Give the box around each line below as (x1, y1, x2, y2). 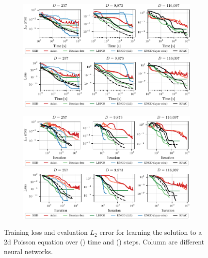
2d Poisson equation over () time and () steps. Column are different (4, 236, 205, 246)
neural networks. (4, 246, 53, 256)
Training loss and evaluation (4, 227, 88, 237)
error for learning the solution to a (99, 227, 202, 237)
